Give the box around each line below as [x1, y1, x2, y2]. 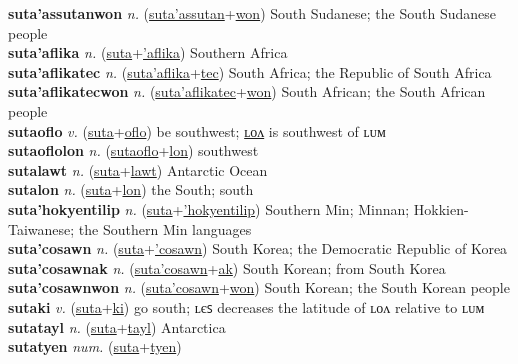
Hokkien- [413, 198, 469, 219]
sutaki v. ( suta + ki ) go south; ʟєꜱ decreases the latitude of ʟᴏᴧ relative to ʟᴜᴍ [8, 296, 485, 317]
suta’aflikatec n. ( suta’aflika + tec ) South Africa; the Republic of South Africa [8, 61, 492, 82]
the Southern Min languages [78, 218, 252, 239]
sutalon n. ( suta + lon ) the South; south [8, 179, 254, 200]
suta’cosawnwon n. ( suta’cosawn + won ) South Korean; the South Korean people [8, 277, 510, 298]
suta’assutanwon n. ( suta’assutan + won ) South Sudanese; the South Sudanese [8, 3, 497, 23]
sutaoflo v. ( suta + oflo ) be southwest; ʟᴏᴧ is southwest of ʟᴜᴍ [8, 120, 386, 141]
